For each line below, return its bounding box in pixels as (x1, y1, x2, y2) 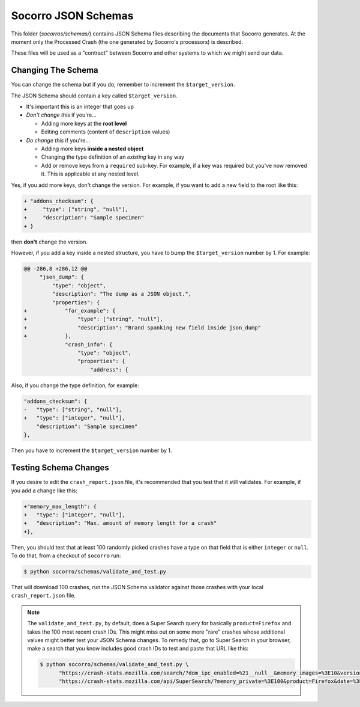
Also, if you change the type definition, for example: (11, 382, 139, 389)
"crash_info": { (65, 341, 113, 348)
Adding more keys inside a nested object (41, 145, 144, 152)
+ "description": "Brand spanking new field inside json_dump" (23, 324, 261, 331)
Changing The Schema (11, 65, 98, 75)
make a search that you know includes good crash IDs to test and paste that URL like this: (27, 645, 249, 652)
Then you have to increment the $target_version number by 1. (11, 447, 172, 454)
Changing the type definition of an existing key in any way (41, 153, 185, 161)
